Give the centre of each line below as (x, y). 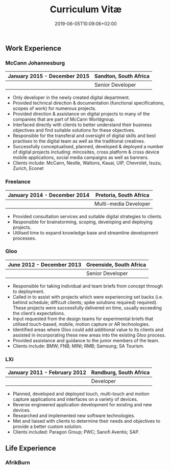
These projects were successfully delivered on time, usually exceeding (87, 308)
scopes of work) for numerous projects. (54, 108)
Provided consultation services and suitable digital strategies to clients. (88, 216)
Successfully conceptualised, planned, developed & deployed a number (88, 147)
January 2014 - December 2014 (49, 195)
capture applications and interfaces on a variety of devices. (75, 399)
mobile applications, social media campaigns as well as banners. (81, 158)
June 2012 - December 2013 (45, 264)
